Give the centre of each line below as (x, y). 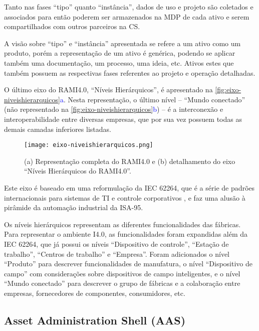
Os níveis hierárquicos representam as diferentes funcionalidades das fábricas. (122, 224)
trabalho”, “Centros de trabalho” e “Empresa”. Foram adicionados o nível (117, 254)
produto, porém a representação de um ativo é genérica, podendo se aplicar (120, 53)
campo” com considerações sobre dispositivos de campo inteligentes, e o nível (122, 273)
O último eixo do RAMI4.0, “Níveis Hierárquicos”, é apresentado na (108, 90)
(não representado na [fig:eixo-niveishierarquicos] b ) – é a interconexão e (114, 109)
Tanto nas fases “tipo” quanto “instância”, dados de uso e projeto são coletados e (129, 7)
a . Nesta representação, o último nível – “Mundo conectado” (153, 99)
